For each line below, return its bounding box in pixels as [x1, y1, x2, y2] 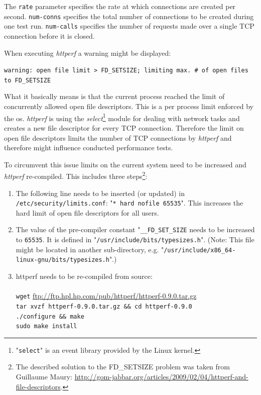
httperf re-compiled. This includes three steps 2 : [4, 169, 148, 181]
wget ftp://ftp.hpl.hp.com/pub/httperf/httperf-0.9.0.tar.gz [16, 290, 197, 301]
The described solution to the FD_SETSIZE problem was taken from [16, 361, 230, 372]
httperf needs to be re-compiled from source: [16, 271, 153, 281]
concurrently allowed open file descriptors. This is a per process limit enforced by [4, 101, 253, 112]
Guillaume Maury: [16, 371, 72, 382]
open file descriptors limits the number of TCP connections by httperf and [4, 132, 232, 143]
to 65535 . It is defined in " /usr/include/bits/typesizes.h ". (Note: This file [16, 234, 254, 245]
